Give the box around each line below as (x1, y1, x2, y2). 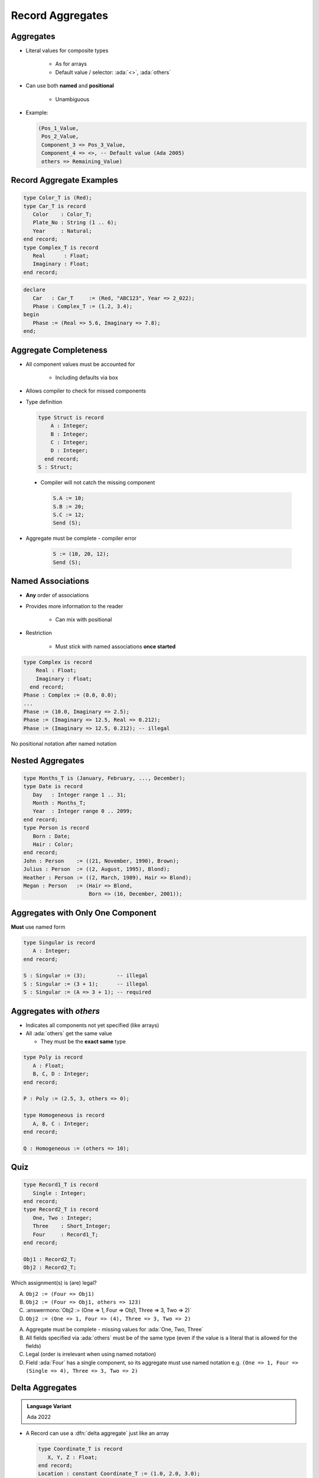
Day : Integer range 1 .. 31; (32, 791, 126, 798)
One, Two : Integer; (32, 1214, 93, 1221)
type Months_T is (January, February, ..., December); (23, 774, 185, 782)
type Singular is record (23, 939, 96, 946)
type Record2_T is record (23, 1206, 99, 1213)
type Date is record (23, 783, 83, 790)
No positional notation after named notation (11, 740, 117, 747)
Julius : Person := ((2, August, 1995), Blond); (23, 866, 170, 873)
